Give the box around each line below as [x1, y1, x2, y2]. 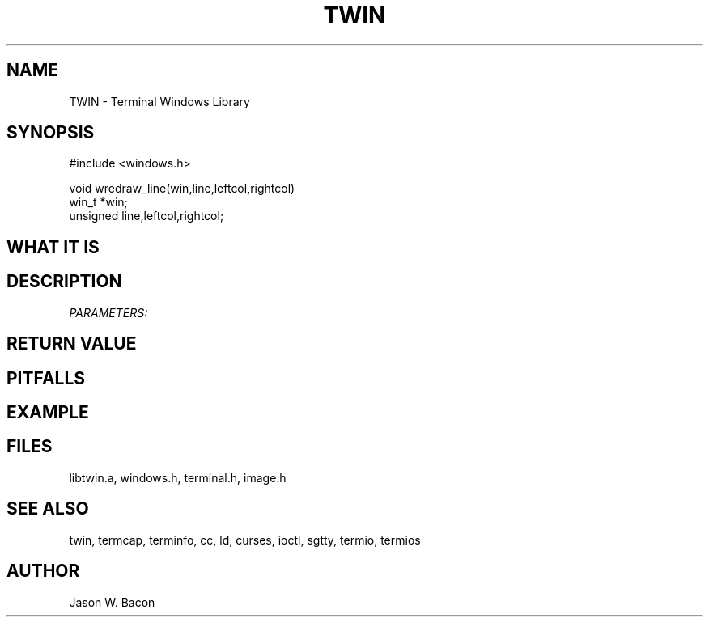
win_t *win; [69, 195, 128, 210]
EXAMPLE [6, 401, 89, 422]
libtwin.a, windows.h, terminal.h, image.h [69, 470, 287, 485]
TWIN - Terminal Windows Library [69, 94, 250, 108]
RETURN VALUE [6, 333, 137, 354]
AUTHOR [6, 561, 80, 582]
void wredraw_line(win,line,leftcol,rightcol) [69, 181, 295, 196]
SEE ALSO [6, 498, 89, 519]
